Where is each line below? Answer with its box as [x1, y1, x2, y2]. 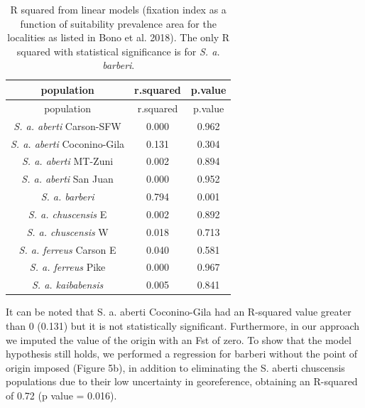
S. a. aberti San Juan [21, 171, 114, 186]
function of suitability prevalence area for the [20, 16, 217, 31]
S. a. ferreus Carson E [18, 242, 116, 257]
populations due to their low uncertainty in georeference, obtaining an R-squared [6, 374, 358, 389]
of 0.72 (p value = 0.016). [6, 387, 117, 402]
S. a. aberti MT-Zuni [21, 154, 114, 168]
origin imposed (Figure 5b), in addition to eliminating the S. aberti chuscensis [6, 360, 345, 375]
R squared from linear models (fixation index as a [10, 2, 227, 16]
